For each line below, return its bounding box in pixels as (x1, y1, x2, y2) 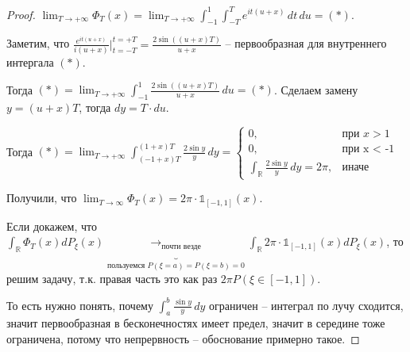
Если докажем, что (6, 217, 97, 234)
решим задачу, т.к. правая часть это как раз (6, 270, 218, 286)
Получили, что (6, 189, 77, 206)
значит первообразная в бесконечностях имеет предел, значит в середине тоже (6, 315, 385, 331)
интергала (6, 54, 54, 71)
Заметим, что (6, 35, 70, 52)
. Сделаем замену (273, 81, 358, 98)
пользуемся (107, 262, 145, 270)
